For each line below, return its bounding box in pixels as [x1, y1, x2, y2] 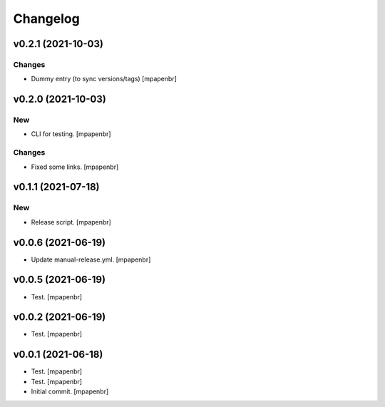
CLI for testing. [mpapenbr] [31, 130, 111, 138]
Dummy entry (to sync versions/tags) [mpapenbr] [31, 75, 178, 83]
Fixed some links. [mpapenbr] [31, 163, 119, 171]
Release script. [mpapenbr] [31, 217, 112, 226]
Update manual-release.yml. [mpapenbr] [31, 255, 151, 264]
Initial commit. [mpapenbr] [31, 387, 109, 396]
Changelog [13, 11, 80, 26]
